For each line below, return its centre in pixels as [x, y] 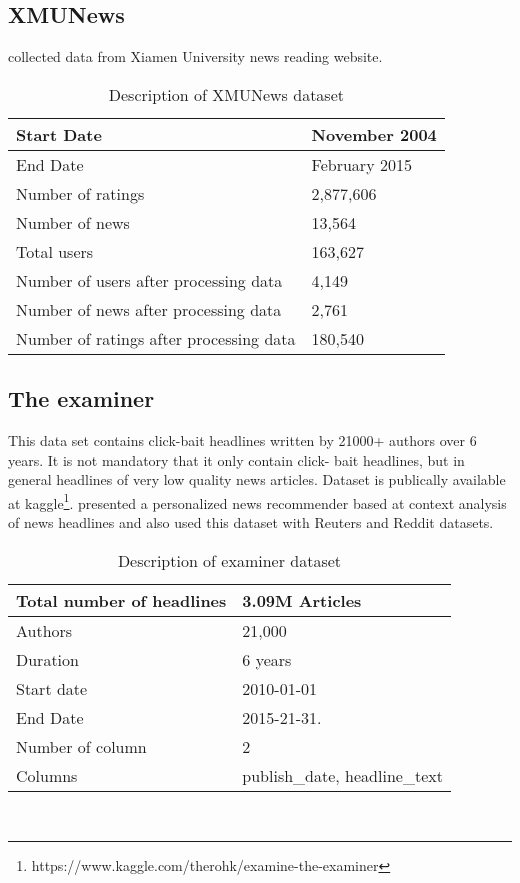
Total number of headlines [121, 600]
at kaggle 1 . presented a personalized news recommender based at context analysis [257, 501]
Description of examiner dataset [229, 560]
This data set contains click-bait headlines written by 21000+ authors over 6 [242, 440]
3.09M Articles [302, 600]
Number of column [81, 746]
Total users [55, 251]
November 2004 [374, 134]
